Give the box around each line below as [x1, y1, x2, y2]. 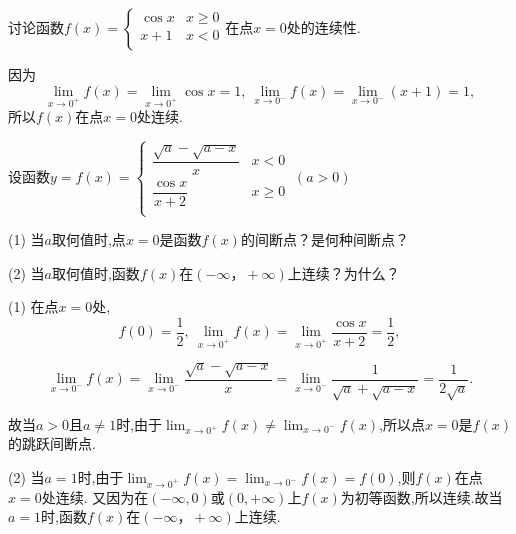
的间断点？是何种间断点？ [240, 229, 409, 250]
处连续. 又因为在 [41, 486, 149, 507]
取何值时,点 [51, 229, 126, 250]
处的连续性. [286, 17, 361, 37]
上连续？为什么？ [287, 262, 400, 283]
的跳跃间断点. [8, 433, 96, 454]
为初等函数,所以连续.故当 [340, 486, 503, 507]
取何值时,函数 [51, 262, 140, 283]
